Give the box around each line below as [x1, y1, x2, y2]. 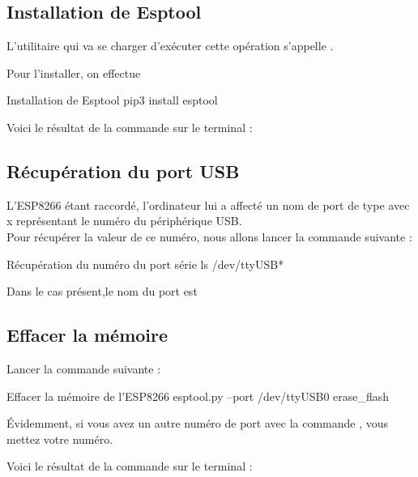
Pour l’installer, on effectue [6, 64, 141, 81]
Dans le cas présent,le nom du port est [6, 283, 198, 300]
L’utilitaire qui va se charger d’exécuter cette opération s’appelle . [6, 37, 334, 54]
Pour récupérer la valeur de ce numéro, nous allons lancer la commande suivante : [6, 228, 412, 245]
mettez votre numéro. [6, 430, 113, 447]
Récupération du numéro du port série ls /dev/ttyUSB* [6, 255, 284, 272]
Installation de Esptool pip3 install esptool [6, 92, 218, 109]
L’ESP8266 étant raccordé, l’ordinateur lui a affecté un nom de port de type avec [6, 196, 410, 213]
